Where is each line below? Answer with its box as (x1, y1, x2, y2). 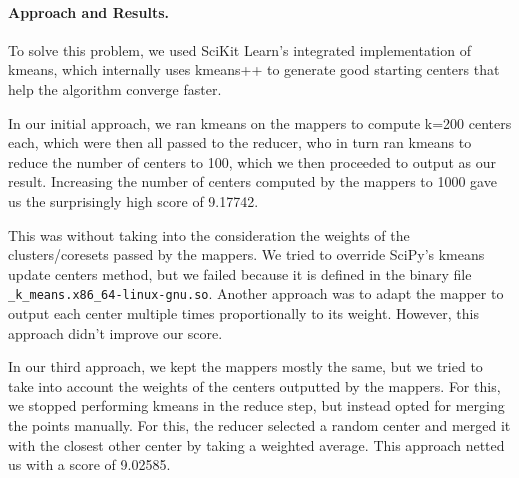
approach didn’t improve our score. (8, 322, 223, 343)
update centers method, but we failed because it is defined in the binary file (8, 263, 472, 284)
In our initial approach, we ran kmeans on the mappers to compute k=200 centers (8, 112, 512, 133)
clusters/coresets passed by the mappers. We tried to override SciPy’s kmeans (8, 244, 485, 265)
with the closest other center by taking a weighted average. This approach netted (8, 434, 505, 455)
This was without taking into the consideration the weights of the (8, 224, 410, 245)
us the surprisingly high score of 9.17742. (8, 190, 259, 211)
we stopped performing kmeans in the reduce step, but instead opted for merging (8, 395, 505, 416)
